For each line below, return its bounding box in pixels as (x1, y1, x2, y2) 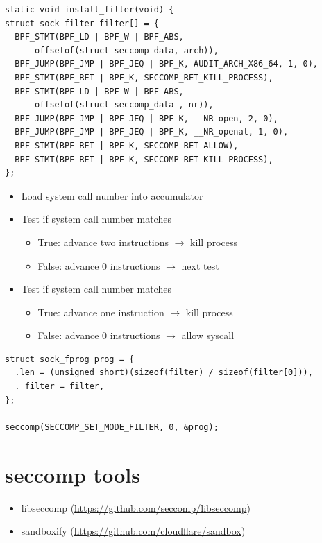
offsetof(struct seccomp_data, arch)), (34, 45, 219, 55)
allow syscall (181, 328, 235, 343)
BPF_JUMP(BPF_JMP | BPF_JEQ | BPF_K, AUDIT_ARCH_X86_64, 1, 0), (15, 59, 319, 69)
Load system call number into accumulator (21, 188, 203, 202)
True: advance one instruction (37, 304, 164, 319)
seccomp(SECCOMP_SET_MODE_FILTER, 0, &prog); (5, 422, 219, 432)
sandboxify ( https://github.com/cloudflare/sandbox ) (21, 524, 246, 538)
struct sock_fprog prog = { (5, 354, 135, 364)
